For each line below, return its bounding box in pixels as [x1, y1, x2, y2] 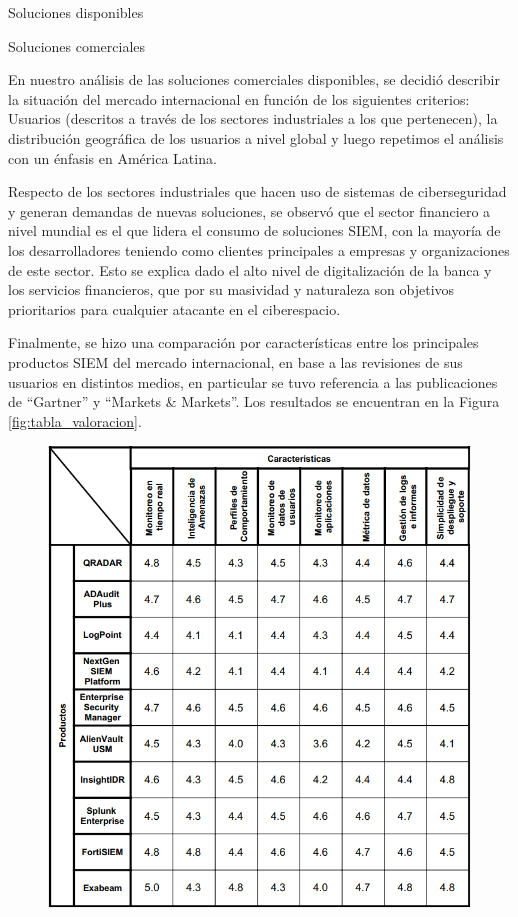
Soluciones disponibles [8, 2, 144, 22]
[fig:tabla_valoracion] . [8, 410, 142, 431]
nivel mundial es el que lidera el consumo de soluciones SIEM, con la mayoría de [8, 220, 501, 241]
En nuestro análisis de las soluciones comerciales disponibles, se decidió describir [8, 69, 500, 90]
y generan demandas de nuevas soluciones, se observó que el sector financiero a [8, 200, 491, 221]
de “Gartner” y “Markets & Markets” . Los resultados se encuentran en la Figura [8, 391, 500, 412]
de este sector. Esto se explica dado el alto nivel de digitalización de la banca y [8, 259, 492, 280]
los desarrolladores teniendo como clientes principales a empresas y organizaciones [8, 239, 510, 260]
